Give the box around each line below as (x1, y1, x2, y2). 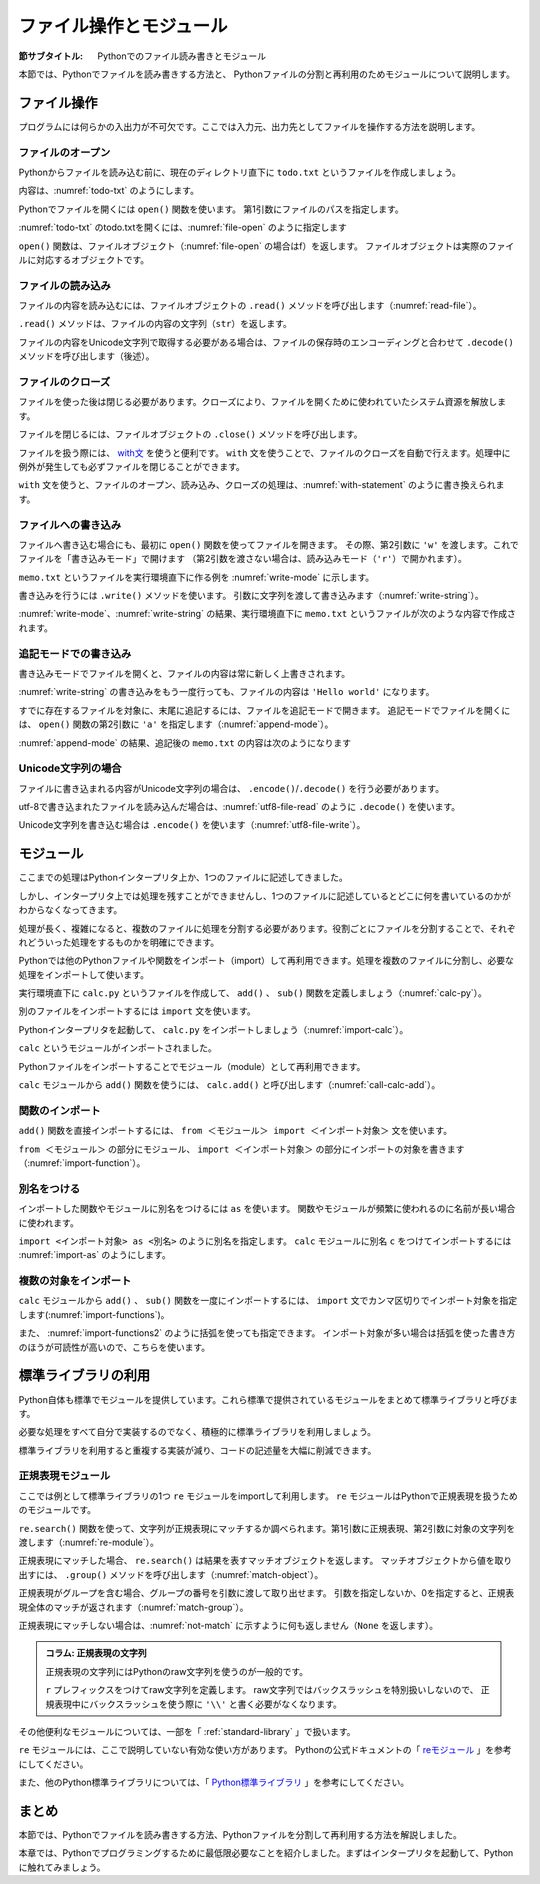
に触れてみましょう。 (18, 1861, 106, 1873)
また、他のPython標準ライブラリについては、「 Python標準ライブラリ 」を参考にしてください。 (18, 1776, 410, 1789)
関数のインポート (18, 1103, 101, 1117)
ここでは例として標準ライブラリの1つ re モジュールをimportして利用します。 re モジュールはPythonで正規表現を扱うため (18, 1490, 519, 1502)
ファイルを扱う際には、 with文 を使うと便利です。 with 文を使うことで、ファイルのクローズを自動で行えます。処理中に (18, 446, 511, 459)
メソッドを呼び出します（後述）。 (18, 350, 155, 362)
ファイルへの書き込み (18, 518, 122, 532)
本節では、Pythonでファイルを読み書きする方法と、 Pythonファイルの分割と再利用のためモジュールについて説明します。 (18, 68, 515, 80)
